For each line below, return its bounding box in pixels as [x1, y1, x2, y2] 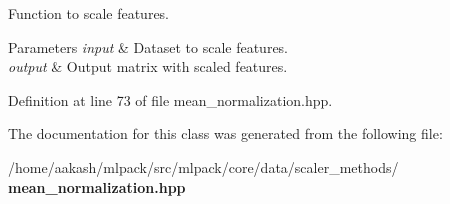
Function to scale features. [8, 3, 169, 23]
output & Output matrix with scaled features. [8, 56, 288, 77]
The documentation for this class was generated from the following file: [8, 123, 443, 144]
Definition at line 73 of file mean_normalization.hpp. [8, 89, 333, 110]
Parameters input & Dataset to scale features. [8, 36, 289, 57]
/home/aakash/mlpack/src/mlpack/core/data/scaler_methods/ [8, 156, 399, 177]
